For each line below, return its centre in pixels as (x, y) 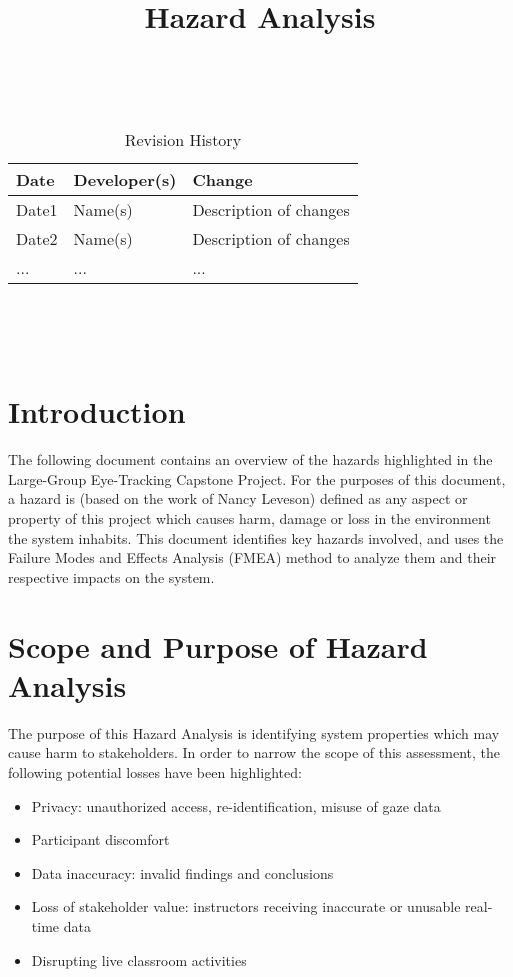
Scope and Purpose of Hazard (218, 645)
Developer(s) (125, 179)
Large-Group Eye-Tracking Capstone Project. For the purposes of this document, (257, 478)
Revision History (183, 139)
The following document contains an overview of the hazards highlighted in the (250, 459)
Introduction (97, 411)
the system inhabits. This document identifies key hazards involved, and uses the (256, 537)
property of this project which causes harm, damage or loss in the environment (249, 518)
